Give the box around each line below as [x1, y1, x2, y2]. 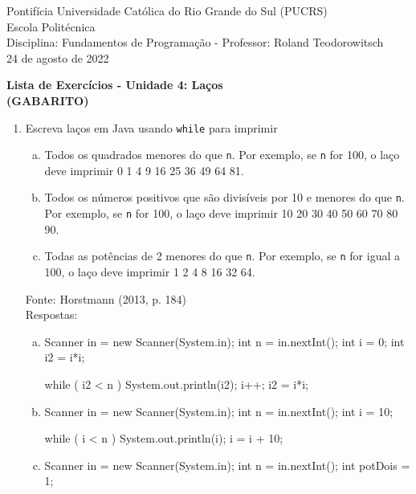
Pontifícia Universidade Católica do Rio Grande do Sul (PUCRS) [6, 2, 328, 18]
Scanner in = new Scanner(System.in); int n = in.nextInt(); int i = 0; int [44, 333, 405, 349]
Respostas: [25, 306, 78, 323]
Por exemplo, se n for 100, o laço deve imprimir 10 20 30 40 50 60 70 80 [44, 205, 398, 222]
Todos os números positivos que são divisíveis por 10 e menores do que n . [44, 189, 405, 206]
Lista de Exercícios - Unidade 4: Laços [6, 76, 223, 93]
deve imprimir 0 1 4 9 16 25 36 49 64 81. [44, 161, 244, 178]
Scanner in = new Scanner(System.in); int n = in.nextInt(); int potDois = [44, 456, 410, 473]
